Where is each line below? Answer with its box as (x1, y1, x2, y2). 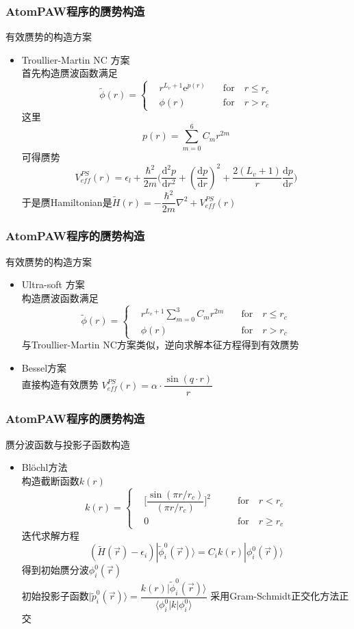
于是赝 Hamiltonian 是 (21, 194, 112, 209)
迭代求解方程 (21, 528, 79, 542)
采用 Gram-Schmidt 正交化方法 (210, 589, 340, 603)
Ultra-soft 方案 (21, 277, 85, 292)
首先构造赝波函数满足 (21, 66, 118, 80)
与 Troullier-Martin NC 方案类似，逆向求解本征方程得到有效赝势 (21, 337, 299, 352)
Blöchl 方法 (21, 460, 68, 474)
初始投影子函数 (21, 589, 89, 603)
